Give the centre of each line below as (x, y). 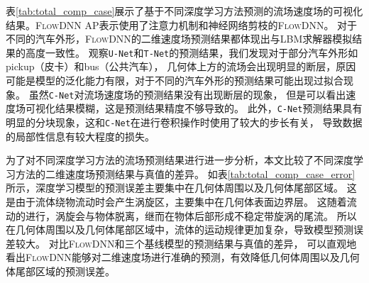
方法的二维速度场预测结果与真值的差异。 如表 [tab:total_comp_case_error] (185, 173)
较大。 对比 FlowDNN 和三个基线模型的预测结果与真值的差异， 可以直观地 (186, 243)
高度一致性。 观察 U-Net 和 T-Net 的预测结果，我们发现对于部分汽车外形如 (192, 52)
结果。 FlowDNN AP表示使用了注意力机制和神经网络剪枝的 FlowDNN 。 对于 (182, 24)
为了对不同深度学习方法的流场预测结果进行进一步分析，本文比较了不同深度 (180, 160)
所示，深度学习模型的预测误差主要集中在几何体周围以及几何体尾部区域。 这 (181, 188)
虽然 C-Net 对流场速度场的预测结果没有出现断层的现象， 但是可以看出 (187, 94)
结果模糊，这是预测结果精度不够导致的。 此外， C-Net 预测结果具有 (209, 108)
